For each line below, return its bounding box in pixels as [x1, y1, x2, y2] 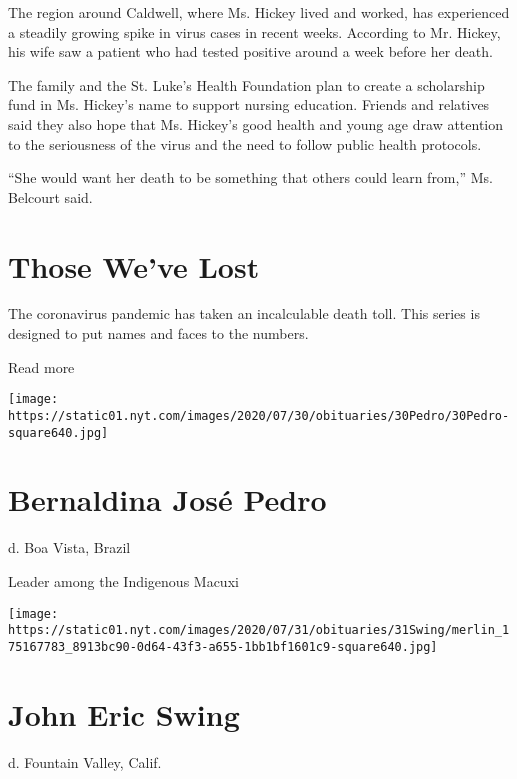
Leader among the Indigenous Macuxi [8, 570, 239, 591]
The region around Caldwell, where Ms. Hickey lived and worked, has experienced [8, 2, 510, 22]
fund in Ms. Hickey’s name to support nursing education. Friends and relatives [8, 94, 490, 115]
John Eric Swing [8, 693, 240, 734]
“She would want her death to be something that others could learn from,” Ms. [8, 167, 493, 188]
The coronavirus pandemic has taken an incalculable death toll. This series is [8, 303, 480, 324]
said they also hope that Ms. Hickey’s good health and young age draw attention [8, 113, 504, 134]
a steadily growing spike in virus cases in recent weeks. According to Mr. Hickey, [8, 21, 501, 42]
